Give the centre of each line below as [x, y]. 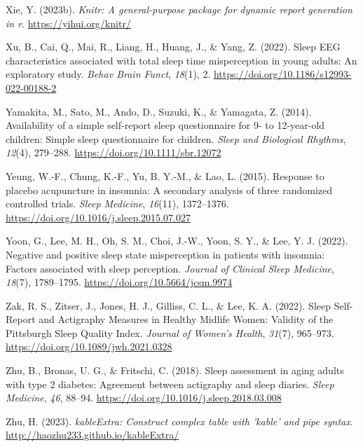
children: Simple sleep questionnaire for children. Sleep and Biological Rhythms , [176, 138]
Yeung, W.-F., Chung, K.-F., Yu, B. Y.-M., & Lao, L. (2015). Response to [165, 176]
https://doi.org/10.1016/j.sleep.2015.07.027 [98, 217]
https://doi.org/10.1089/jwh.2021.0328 [89, 346]
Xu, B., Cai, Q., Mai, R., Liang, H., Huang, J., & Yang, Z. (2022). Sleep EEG [173, 47]
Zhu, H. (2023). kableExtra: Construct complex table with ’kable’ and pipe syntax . [179, 421]
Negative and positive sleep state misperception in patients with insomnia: [165, 254]
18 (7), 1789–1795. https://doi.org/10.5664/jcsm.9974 [119, 282]
